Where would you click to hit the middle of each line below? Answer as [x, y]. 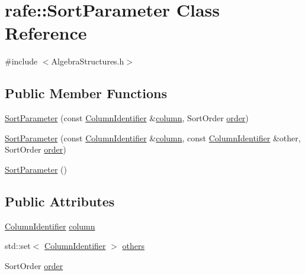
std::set [18, 246]
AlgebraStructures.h [88, 61]
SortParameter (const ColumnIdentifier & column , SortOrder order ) [127, 118]
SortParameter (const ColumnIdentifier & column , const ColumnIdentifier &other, [153, 137]
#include [21, 61]
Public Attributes [60, 201]
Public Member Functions [86, 93]
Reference [46, 33]
